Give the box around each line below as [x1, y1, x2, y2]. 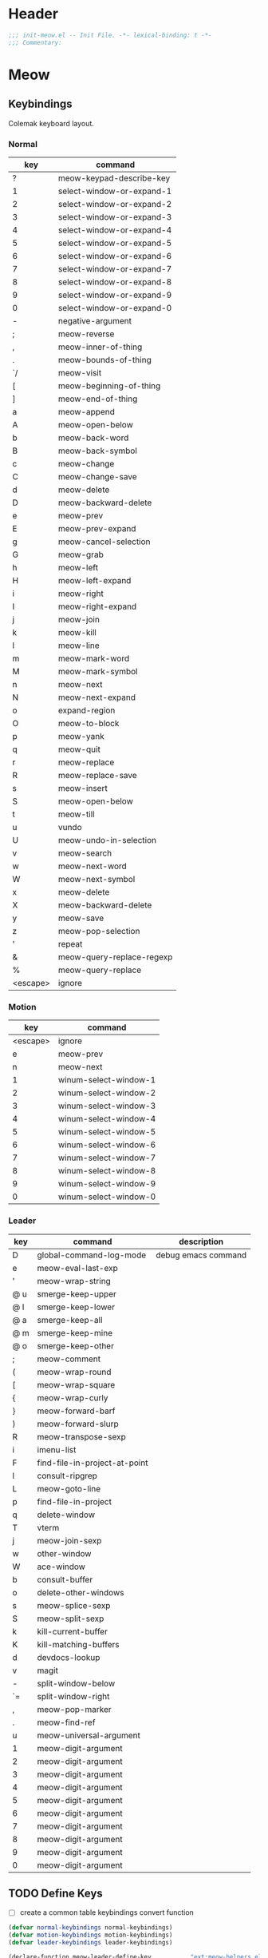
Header [8, 5, 58, 23]
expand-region [57, 705, 116, 716]
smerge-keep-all [37, 1314, 103, 1325]
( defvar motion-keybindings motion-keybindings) [8, 1931, 173, 1940]
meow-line [57, 640, 100, 651]
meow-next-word [57, 860, 128, 872]
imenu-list [37, 1444, 77, 1455]
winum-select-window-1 [57, 1074, 156, 1086]
